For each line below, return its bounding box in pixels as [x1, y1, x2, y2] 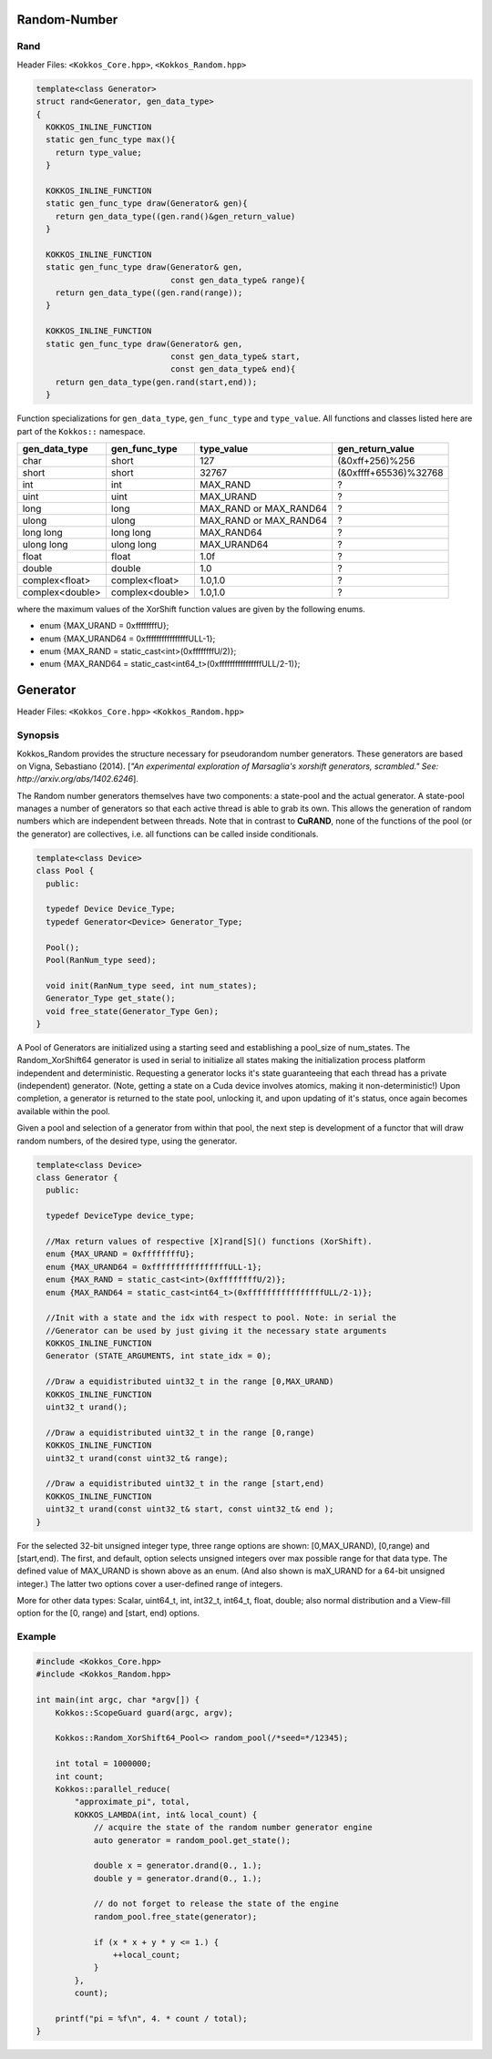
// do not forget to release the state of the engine [93, 1899, 339, 1909]
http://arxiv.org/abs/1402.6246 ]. [16, 773, 138, 784]
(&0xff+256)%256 [337, 454, 415, 466]
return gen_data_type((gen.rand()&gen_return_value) [55, 210, 296, 221]
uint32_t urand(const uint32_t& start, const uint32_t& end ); [46, 1504, 334, 1514]
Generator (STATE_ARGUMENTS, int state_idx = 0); [46, 1351, 272, 1361]
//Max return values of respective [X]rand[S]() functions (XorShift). [46, 1235, 373, 1246]
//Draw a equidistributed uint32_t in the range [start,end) [46, 1479, 325, 1489]
